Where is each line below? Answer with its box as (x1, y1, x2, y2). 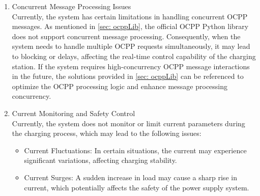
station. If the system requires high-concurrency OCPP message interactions (12, 61, 250, 71)
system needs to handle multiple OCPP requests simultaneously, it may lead (12, 41, 250, 51)
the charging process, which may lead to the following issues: (12, 128, 201, 138)
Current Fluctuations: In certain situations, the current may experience (24, 145, 247, 155)
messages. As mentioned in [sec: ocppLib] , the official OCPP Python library (12, 21, 249, 32)
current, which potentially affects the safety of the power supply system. (24, 182, 249, 192)
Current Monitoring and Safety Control (12, 107, 135, 118)
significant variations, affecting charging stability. (24, 155, 177, 165)
